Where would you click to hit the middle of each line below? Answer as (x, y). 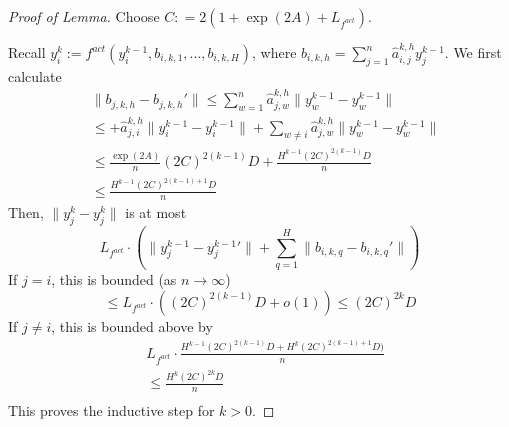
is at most (156, 212)
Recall (27, 52)
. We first (473, 52)
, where (274, 52)
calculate (35, 75)
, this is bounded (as (114, 278)
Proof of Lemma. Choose (84, 16)
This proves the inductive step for (111, 410)
